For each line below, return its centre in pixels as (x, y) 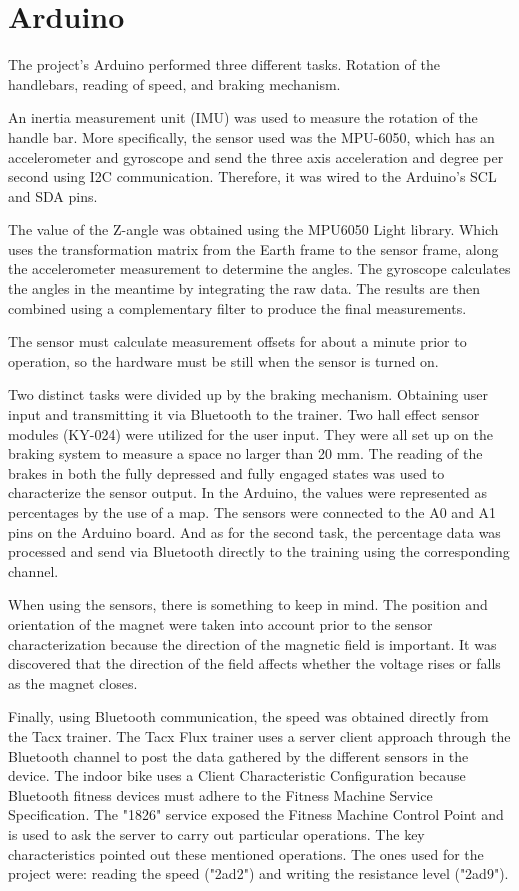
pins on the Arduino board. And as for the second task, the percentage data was (254, 531)
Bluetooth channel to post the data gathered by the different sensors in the (238, 755)
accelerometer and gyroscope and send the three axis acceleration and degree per (256, 156)
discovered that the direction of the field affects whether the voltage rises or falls (254, 663)
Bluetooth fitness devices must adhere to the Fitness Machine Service (220, 794)
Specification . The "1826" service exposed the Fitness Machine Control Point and (256, 814)
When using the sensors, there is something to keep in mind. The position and (248, 604)
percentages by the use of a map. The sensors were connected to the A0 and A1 (252, 512)
